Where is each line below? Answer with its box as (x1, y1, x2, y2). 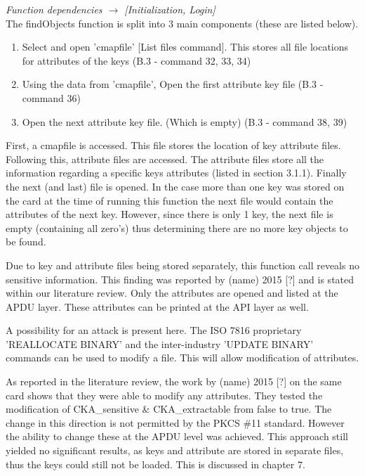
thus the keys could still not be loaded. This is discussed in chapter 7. (6, 456, 305, 471)
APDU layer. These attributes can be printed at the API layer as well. (6, 299, 309, 314)
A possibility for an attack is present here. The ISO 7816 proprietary (6, 323, 302, 337)
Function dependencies (6, 2, 102, 16)
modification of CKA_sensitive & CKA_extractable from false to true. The (6, 401, 332, 416)
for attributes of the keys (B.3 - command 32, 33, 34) (22, 53, 251, 67)
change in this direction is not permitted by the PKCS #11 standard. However (6, 415, 345, 430)
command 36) (22, 90, 81, 105)
